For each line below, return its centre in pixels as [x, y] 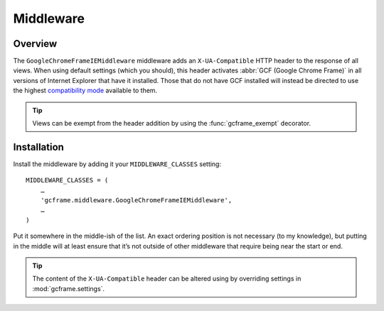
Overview [35, 44]
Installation [38, 147]
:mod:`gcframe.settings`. [69, 288]
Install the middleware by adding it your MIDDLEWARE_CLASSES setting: [117, 164]
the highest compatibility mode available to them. [85, 91]
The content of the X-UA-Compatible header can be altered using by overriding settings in [167, 279]
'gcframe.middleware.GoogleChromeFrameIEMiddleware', [136, 200]
